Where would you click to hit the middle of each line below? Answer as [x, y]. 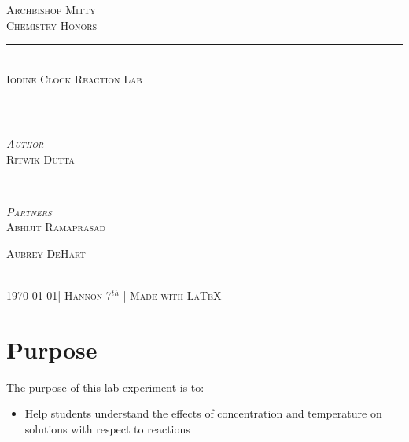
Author [25, 143]
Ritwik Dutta [41, 158]
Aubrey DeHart [46, 253]
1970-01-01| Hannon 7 [59, 295]
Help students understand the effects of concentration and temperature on [203, 413]
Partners [29, 211]
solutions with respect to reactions [107, 429]
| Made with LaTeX [172, 295]
